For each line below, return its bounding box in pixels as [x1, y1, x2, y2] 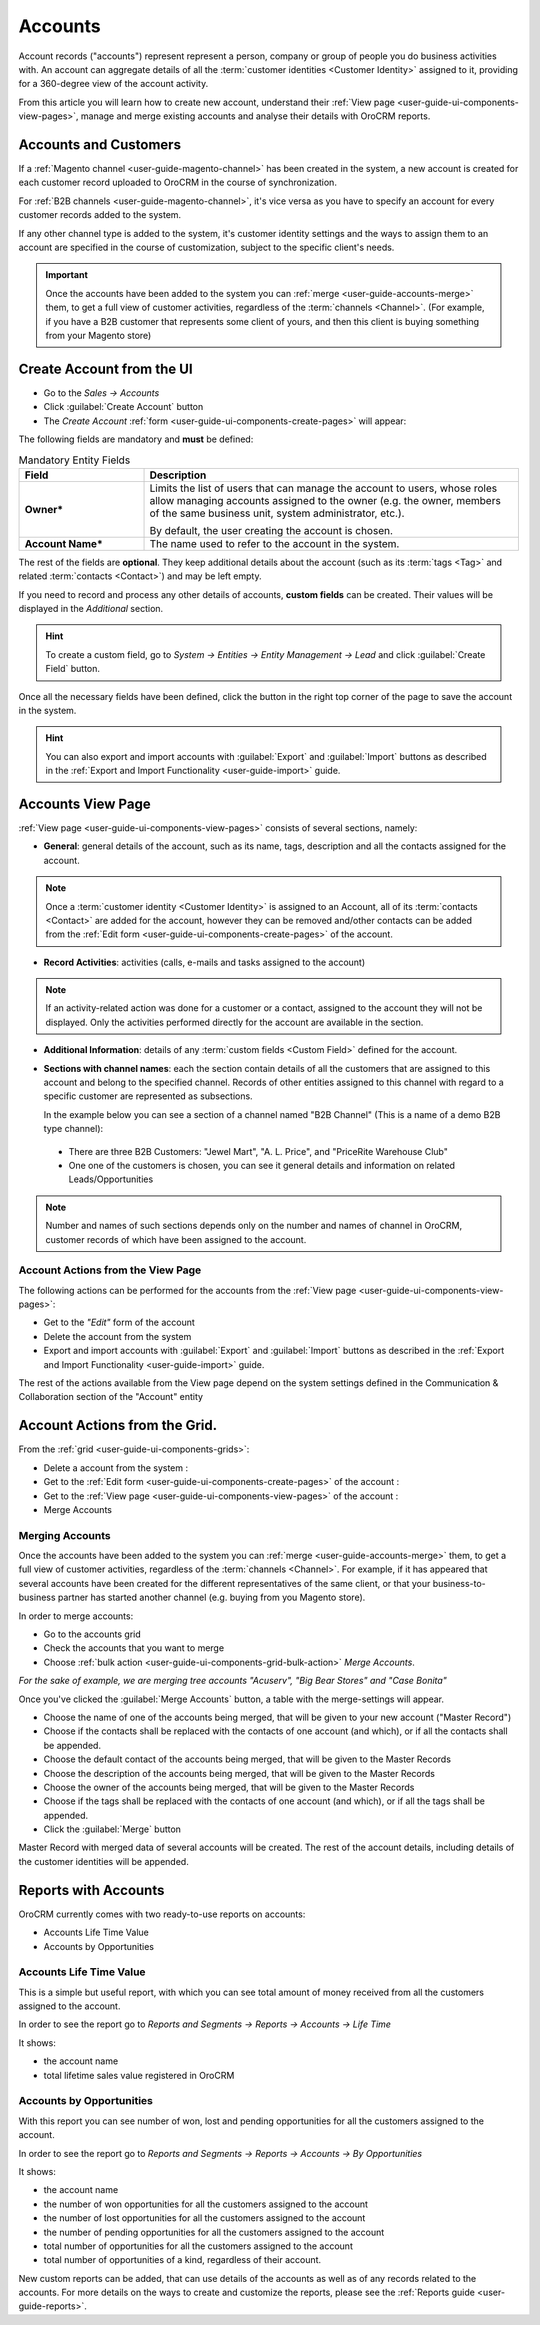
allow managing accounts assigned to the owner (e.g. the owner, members [149, 493, 502, 507]
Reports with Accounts [18, 1881, 165, 1899]
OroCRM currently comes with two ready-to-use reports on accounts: [18, 1908, 306, 1920]
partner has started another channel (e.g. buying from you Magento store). [57, 1591, 366, 1604]
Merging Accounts [18, 1528, 111, 1542]
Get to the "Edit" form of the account [43, 1316, 195, 1329]
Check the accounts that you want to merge [43, 1642, 225, 1654]
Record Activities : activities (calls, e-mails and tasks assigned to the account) [43, 956, 366, 968]
